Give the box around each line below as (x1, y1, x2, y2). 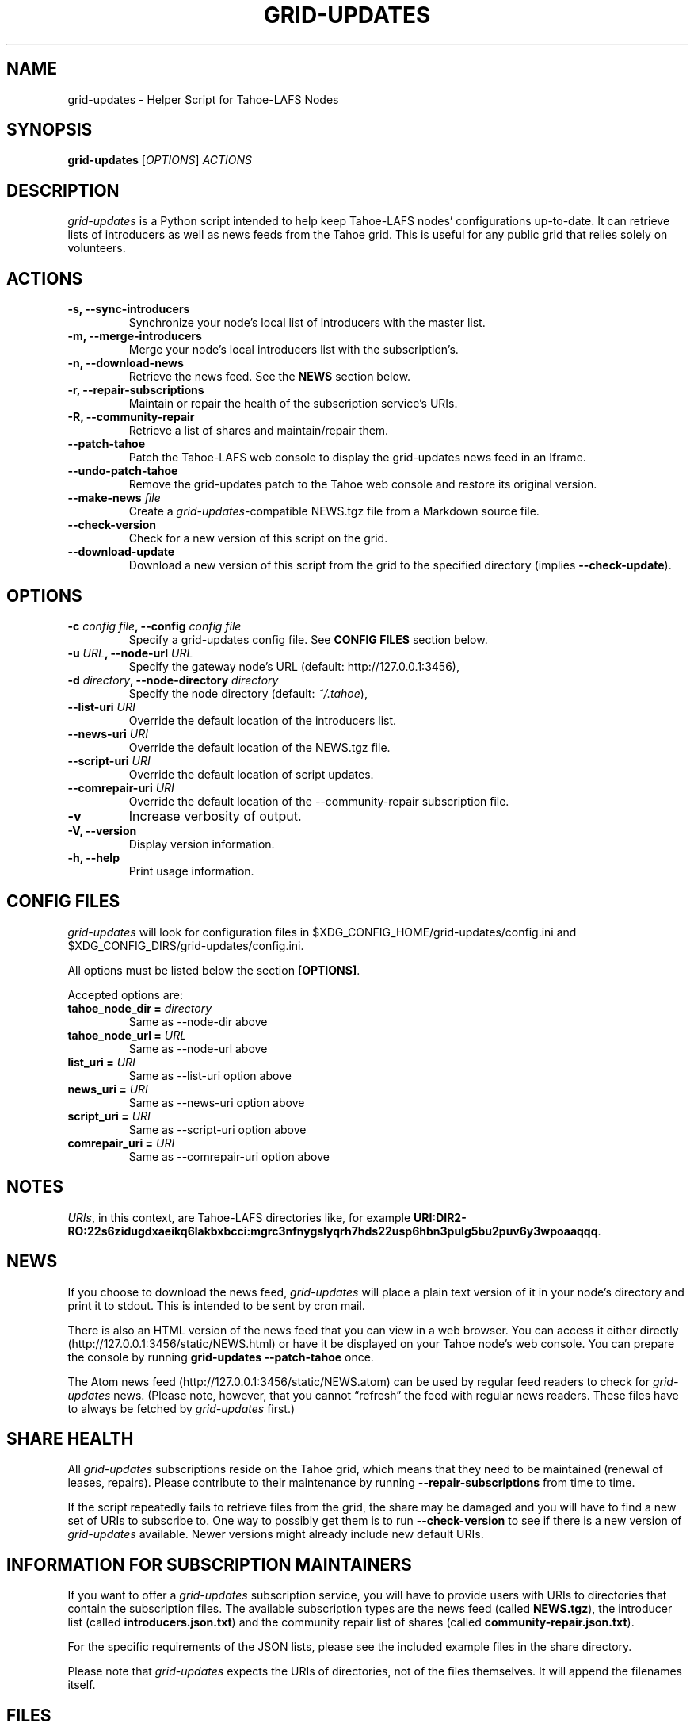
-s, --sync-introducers (67, 302, 190, 316)
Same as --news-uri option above (128, 1095, 305, 1109)
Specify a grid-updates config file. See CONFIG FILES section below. (128, 632, 488, 646)
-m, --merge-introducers (67, 329, 202, 343)
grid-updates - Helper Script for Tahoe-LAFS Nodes (67, 92, 339, 106)
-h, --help (67, 850, 120, 864)
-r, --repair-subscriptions (67, 383, 204, 397)
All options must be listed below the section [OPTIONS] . (67, 963, 360, 977)
